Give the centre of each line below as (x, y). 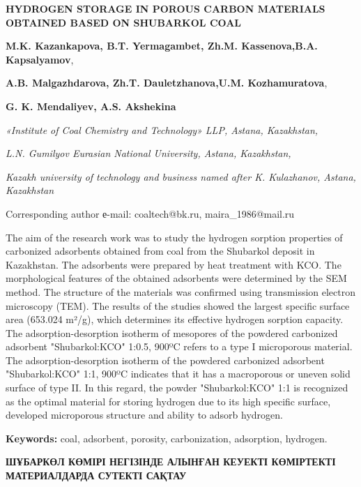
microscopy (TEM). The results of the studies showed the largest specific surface (178, 305)
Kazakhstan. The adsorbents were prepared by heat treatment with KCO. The (174, 264)
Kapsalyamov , (40, 59)
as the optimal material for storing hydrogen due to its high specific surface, (168, 401)
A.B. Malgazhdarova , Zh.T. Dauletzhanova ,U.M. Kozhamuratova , (167, 83)
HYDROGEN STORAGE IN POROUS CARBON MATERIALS (166, 8)
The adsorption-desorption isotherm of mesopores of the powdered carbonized (172, 332)
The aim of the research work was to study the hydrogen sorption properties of (174, 237)
